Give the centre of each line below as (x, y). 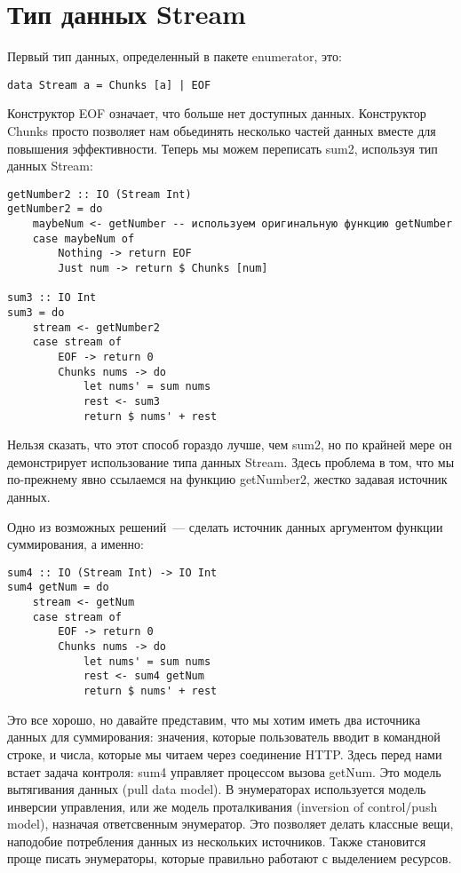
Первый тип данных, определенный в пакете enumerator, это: (175, 56)
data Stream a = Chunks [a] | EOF (109, 85)
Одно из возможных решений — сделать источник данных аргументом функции (225, 526)
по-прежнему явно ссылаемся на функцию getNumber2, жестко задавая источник (227, 479)
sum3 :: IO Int (52, 298)
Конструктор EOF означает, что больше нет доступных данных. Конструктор (217, 113)
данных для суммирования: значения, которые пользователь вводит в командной (224, 737)
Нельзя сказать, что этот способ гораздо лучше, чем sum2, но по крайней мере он (230, 444)
